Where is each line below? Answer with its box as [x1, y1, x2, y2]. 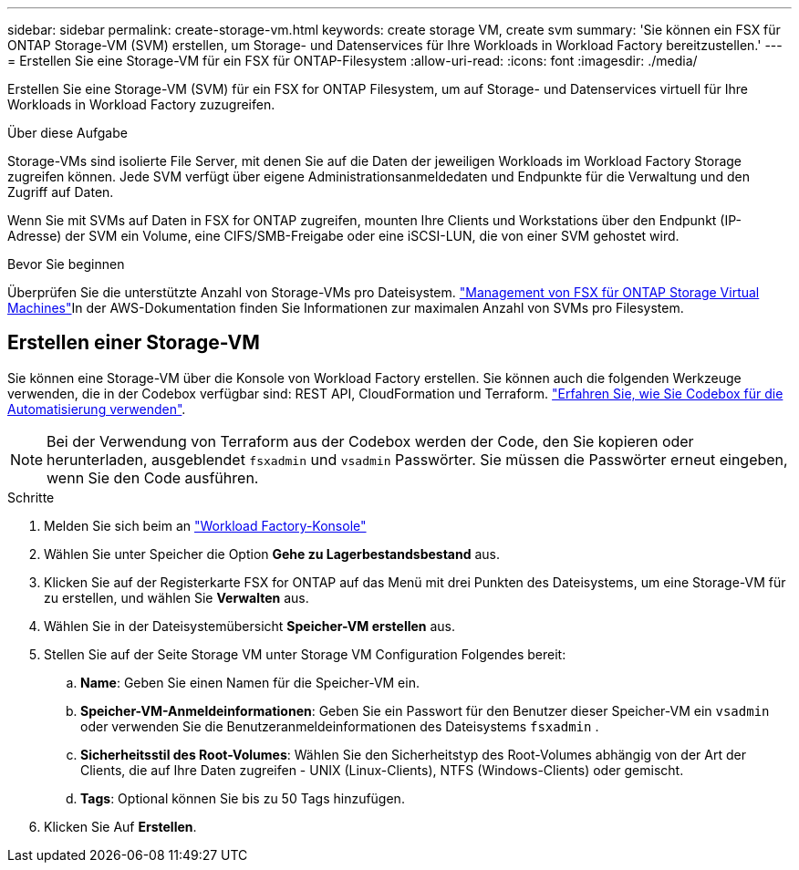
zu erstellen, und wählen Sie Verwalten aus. [44, 589, 309, 606]
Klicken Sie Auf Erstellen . [44, 818, 197, 834]
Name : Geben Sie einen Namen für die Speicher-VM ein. [80, 674, 420, 690]
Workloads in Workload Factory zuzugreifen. [7, 97, 275, 112]
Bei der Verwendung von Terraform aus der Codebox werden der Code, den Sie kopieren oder [47, 431, 694, 451]
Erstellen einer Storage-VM [7, 331, 260, 355]
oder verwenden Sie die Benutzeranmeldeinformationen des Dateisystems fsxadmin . [80, 718, 599, 734]
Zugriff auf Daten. [7, 184, 114, 200]
